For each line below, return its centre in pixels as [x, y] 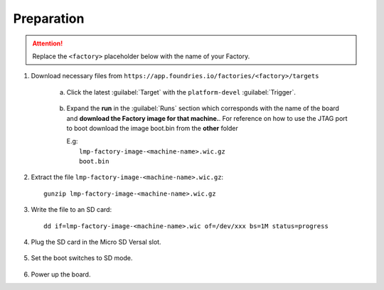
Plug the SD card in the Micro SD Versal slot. [96, 242]
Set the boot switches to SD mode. [82, 258]
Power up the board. [61, 274]
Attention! [48, 43]
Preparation [49, 18]
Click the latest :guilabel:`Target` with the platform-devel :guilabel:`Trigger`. [181, 92]
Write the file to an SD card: [71, 210]
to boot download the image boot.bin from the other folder [152, 128]
